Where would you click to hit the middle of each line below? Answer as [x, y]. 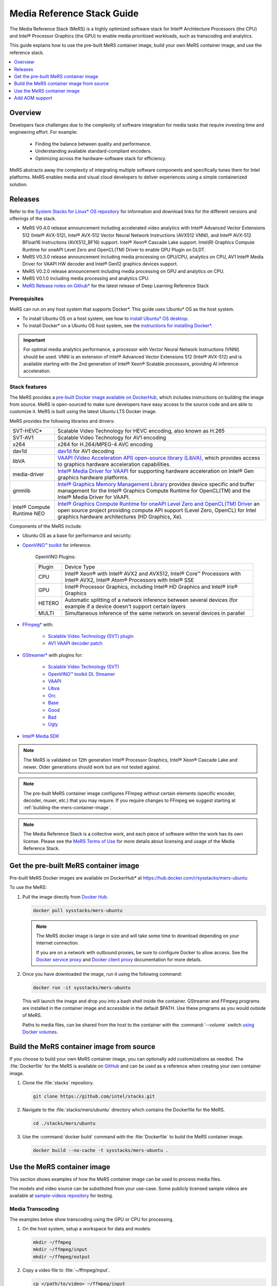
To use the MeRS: [28, 887]
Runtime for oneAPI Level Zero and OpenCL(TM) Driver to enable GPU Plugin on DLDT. [114, 249]
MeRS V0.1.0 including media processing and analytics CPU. [86, 278]
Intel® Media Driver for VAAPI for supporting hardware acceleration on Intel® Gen [155, 471]
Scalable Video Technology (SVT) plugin [91, 636]
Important [34, 340]
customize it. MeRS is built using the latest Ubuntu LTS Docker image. [83, 412]
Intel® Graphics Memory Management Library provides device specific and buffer [156, 485]
